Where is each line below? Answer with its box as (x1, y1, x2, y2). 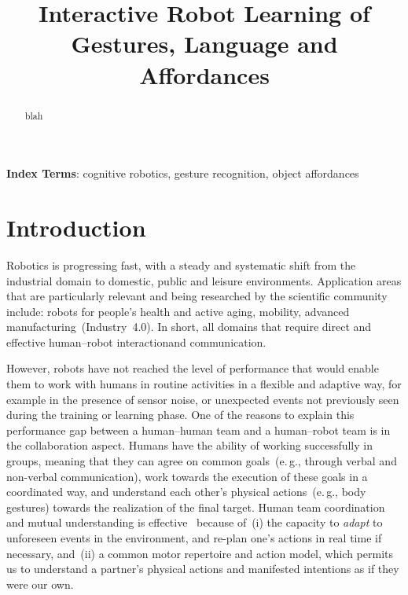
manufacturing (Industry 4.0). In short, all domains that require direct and (6, 318, 372, 335)
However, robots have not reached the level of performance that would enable (6, 360, 379, 376)
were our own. (6, 575, 74, 592)
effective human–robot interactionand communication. (6, 333, 266, 350)
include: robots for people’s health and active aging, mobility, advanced (6, 303, 350, 319)
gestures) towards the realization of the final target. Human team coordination (6, 498, 385, 515)
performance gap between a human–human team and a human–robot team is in (6, 421, 391, 438)
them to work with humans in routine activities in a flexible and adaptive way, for (6, 376, 402, 392)
